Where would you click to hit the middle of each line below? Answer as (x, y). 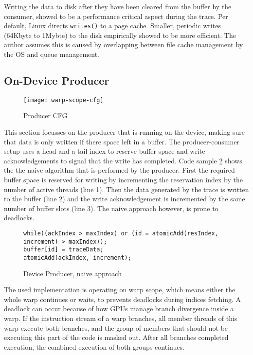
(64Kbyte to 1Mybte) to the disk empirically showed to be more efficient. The (120, 35)
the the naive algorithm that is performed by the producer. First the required (119, 170)
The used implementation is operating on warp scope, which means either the (120, 290)
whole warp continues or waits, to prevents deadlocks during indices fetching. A (123, 299)
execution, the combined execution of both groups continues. (94, 346)
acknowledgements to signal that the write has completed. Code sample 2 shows (123, 160)
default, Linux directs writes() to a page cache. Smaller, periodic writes (112, 26)
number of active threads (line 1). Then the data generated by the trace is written (126, 189)
